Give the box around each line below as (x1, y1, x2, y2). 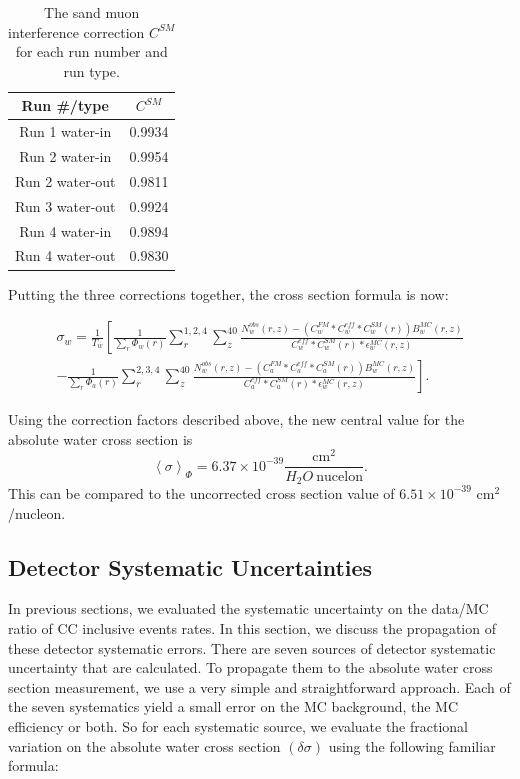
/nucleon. (8, 502, 66, 523)
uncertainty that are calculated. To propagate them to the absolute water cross (8, 657, 493, 678)
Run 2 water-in (19, 146, 112, 167)
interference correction (8, 21, 145, 42)
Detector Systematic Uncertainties (8, 551, 373, 582)
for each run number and (15, 41, 168, 62)
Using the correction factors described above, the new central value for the (8, 409, 465, 430)
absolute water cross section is (8, 428, 193, 449)
